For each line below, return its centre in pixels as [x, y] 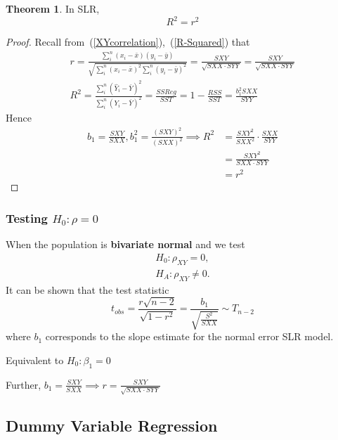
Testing [27, 218]
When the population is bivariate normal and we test [125, 244]
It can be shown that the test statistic [87, 289]
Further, [24, 384]
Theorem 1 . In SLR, [53, 8]
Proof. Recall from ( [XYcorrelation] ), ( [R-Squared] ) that [128, 42]
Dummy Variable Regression [112, 425]
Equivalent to [35, 360]
